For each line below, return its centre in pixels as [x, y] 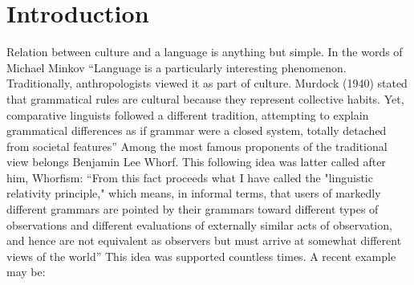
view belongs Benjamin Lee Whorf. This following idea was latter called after [196, 162]
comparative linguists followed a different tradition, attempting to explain [188, 114]
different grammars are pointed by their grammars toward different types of [193, 209]
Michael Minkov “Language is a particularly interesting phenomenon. [177, 67]
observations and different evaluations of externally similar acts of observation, [199, 224]
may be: [26, 272]
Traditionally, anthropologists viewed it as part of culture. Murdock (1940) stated [207, 83]
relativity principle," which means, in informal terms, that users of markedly [194, 193]
